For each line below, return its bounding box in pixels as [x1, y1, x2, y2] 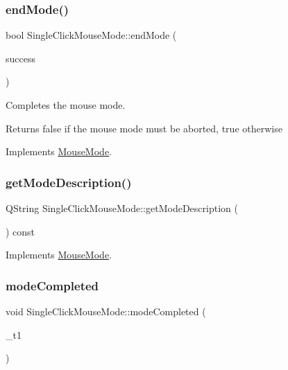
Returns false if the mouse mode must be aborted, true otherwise [6, 121, 282, 135]
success [6, 51, 35, 65]
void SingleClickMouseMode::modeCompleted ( [6, 304, 206, 318]
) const [6, 224, 35, 238]
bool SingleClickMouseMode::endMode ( [6, 28, 177, 42]
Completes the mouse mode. [6, 98, 126, 112]
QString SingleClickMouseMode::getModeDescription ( [6, 201, 238, 215]
